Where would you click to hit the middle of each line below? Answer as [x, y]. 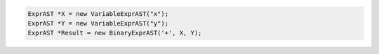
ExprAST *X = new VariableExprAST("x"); [98, 13]
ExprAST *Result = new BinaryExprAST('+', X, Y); [115, 33]
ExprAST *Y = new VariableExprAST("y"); [98, 23]
